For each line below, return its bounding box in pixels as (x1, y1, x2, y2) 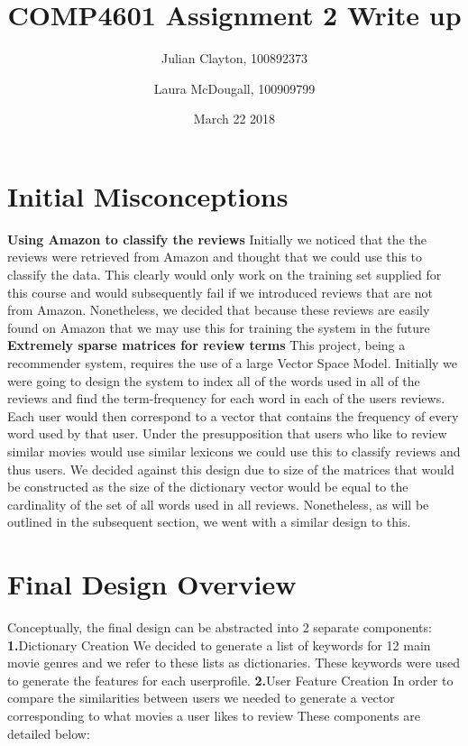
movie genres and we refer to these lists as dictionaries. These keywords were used (7, 653, 461, 672)
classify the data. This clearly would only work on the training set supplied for (7, 265, 442, 284)
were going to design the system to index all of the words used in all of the (7, 371, 420, 390)
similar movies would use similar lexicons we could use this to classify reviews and (7, 441, 461, 460)
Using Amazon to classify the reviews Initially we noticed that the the (7, 229, 427, 248)
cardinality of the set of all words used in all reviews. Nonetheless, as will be (7, 494, 429, 513)
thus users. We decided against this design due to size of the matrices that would (7, 459, 454, 478)
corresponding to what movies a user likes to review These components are (7, 706, 420, 725)
